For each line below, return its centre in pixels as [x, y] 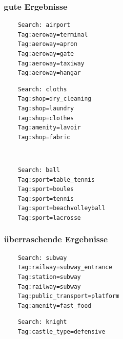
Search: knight [42, 322]
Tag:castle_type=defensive [61, 331]
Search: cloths [42, 89]
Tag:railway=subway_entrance [65, 267]
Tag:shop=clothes [46, 118]
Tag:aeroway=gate [46, 54]
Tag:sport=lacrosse [49, 218]
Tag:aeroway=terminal [53, 34]
